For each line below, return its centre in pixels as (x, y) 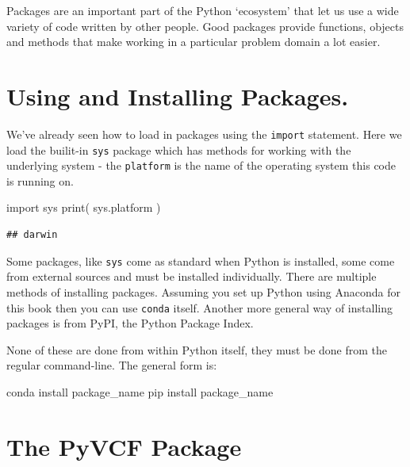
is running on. (40, 180)
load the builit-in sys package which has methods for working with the (179, 149)
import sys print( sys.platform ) (84, 207)
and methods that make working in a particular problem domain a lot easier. (194, 42)
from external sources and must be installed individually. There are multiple (192, 276)
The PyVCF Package (124, 446)
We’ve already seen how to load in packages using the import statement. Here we (204, 134)
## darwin (32, 235)
